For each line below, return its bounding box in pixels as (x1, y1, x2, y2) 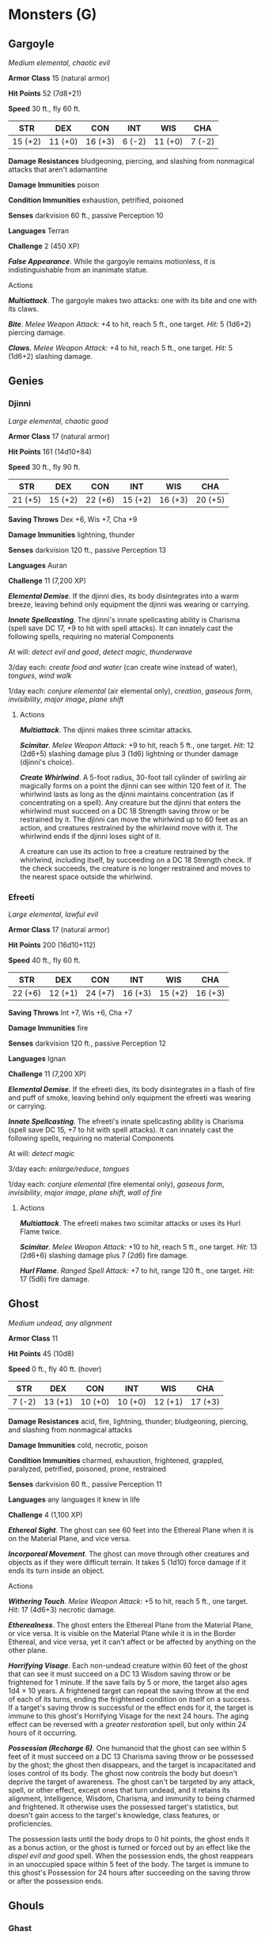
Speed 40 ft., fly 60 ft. (8, 955, 81, 965)
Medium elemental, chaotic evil (8, 58, 111, 67)
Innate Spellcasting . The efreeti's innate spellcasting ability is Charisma (8, 1117, 244, 1126)
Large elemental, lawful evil (8, 909, 99, 919)
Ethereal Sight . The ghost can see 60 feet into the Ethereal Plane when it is (8, 1525, 255, 1535)
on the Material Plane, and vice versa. (8, 1533, 131, 1543)
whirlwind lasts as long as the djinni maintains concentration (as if (19, 789, 235, 799)
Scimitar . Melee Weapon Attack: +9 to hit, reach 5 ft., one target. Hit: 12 (19, 740, 255, 750)
